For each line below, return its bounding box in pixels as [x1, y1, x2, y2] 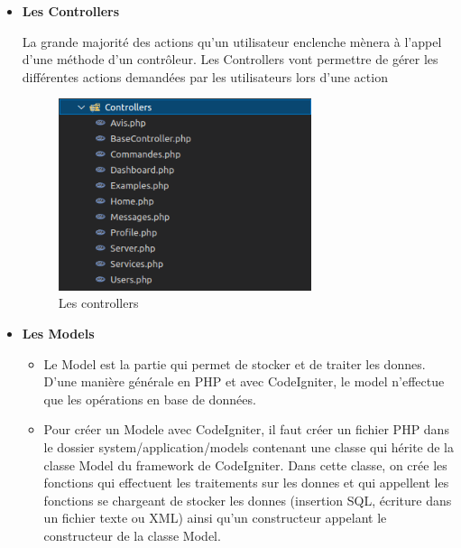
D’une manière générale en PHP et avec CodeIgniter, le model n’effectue [43, 372, 445, 391]
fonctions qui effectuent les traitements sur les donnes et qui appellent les [43, 473, 449, 492]
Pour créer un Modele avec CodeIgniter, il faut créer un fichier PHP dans [43, 420, 449, 439]
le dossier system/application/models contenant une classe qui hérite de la [43, 437, 455, 456]
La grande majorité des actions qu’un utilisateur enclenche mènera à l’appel [22, 32, 442, 51]
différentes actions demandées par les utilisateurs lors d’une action [22, 67, 388, 86]
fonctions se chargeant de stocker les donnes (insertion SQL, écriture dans [43, 490, 452, 509]
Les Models [22, 324, 95, 343]
